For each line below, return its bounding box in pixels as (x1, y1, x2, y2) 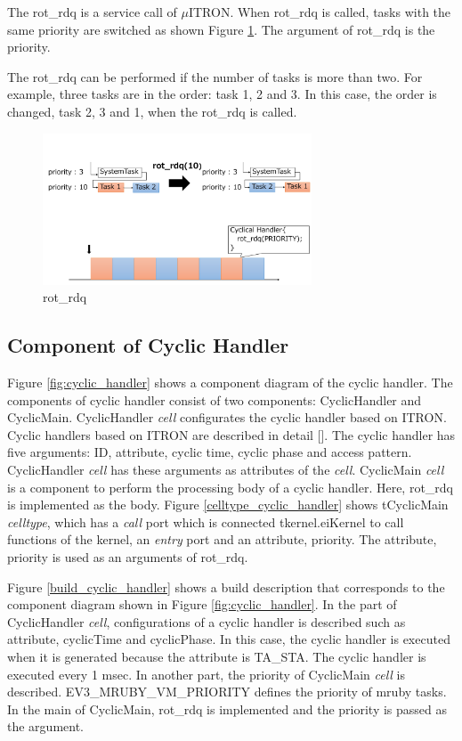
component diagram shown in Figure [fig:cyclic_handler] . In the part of (7, 595, 397, 614)
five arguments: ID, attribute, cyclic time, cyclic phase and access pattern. (7, 443, 412, 461)
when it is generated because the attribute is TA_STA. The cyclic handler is (7, 647, 426, 665)
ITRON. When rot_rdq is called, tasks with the (188, 3, 451, 20)
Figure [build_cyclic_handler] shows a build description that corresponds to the (7, 577, 445, 596)
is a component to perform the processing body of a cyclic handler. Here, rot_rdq (7, 477, 454, 496)
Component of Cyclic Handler (7, 331, 289, 359)
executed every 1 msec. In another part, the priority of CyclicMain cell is (7, 664, 405, 683)
